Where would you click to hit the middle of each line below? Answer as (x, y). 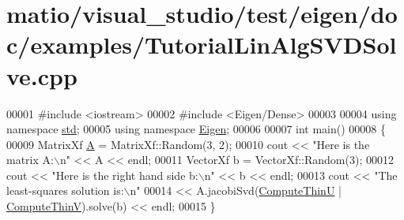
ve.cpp (42, 75)
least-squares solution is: (65, 190)
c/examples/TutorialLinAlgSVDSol (202, 45)
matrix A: (30, 160)
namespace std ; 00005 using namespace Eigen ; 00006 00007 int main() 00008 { (196, 129)
